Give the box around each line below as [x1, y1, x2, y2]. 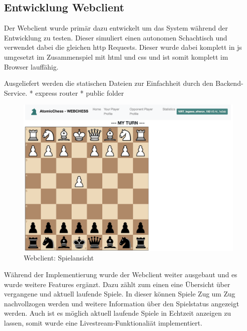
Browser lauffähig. [4, 61, 59, 72]
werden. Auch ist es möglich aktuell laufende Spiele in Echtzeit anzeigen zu [4, 308, 231, 318]
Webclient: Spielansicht [24, 253, 94, 263]
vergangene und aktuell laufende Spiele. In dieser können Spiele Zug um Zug [4, 289, 236, 299]
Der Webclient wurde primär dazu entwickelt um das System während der [4, 23, 228, 33]
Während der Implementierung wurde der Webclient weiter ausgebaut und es [4, 269, 238, 280]
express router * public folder [35, 87, 124, 98]
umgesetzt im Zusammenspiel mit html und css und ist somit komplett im [4, 51, 228, 62]
